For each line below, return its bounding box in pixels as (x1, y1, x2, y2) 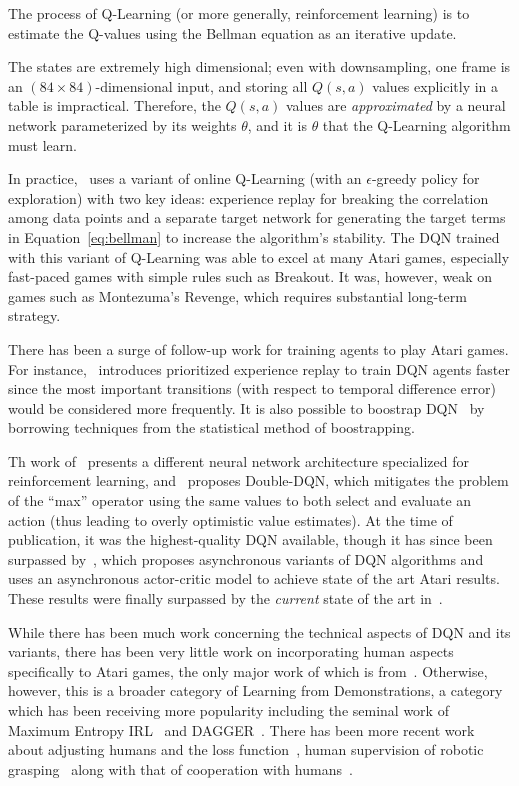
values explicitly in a (372, 75, 499, 96)
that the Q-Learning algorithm (322, 114, 511, 135)
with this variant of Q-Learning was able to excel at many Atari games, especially (8, 246, 510, 267)
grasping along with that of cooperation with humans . (8, 758, 353, 779)
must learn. (8, 134, 77, 155)
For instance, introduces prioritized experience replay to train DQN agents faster (8, 358, 510, 379)
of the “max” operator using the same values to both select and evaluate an (8, 490, 472, 511)
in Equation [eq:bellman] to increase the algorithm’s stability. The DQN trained (8, 226, 500, 247)
